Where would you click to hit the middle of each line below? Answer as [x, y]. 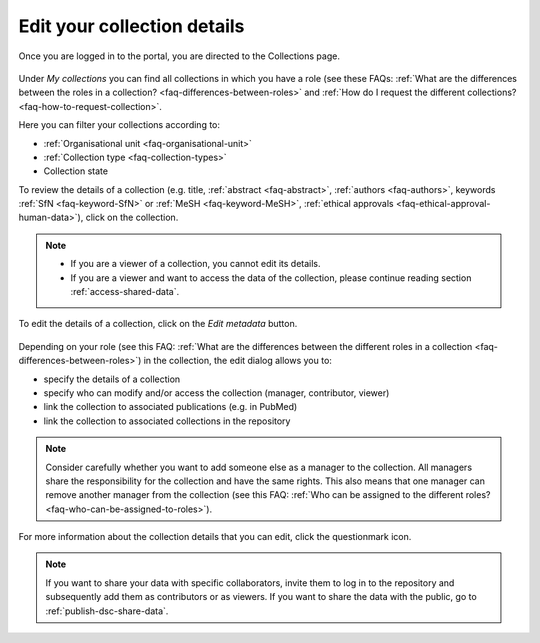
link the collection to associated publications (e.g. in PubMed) [170, 407]
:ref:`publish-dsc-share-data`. [107, 611]
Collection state [76, 171]
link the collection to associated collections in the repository [167, 421]
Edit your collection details [131, 26]
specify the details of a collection [112, 379]
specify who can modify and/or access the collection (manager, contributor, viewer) [216, 392]
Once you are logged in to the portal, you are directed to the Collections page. [179, 56]
